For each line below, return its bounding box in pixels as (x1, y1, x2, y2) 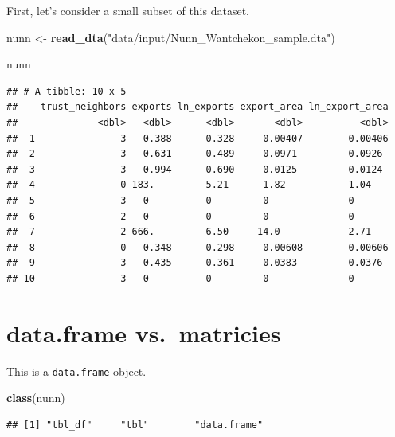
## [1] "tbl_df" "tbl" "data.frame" (6, 419, 264, 431)
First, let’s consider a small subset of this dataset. (6, 2, 249, 18)
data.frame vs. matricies (6, 316, 281, 349)
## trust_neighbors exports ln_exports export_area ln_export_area (6, 101, 389, 113)
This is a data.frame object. (6, 362, 147, 379)
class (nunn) (6, 389, 65, 406)
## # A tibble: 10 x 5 (6, 85, 127, 97)
